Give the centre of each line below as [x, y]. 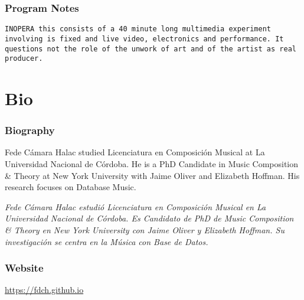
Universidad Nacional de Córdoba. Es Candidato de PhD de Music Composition [149, 218]
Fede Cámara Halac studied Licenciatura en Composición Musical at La [135, 152]
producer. [24, 59]
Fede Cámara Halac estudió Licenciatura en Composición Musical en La [135, 206]
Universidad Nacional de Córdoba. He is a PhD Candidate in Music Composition [152, 164]
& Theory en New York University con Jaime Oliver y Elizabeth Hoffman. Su [145, 230]
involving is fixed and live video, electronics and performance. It [144, 39]
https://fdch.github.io [44, 290]
